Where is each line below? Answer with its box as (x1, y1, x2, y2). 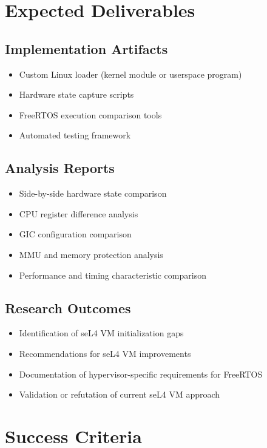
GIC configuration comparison (19, 228, 132, 240)
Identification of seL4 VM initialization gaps (19, 327, 184, 339)
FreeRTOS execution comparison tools (19, 108, 162, 121)
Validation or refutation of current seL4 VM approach (19, 388, 220, 401)
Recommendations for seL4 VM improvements (19, 347, 191, 359)
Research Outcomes (5, 298, 131, 317)
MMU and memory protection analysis (19, 248, 163, 260)
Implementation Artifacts (5, 39, 168, 58)
